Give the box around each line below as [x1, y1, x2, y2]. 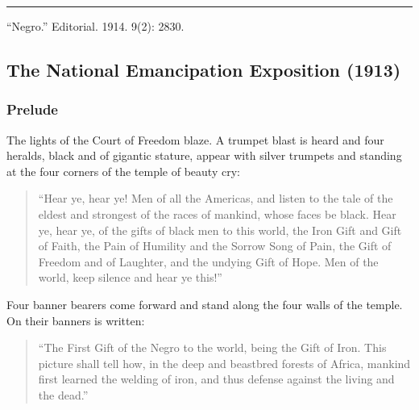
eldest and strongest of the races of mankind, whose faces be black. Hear [38, 205, 396, 222]
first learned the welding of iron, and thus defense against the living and [38, 370, 395, 387]
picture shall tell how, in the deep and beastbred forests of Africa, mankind [38, 354, 411, 371]
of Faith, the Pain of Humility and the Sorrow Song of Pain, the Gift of [38, 237, 392, 254]
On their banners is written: [6, 312, 145, 328]
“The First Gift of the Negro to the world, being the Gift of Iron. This [38, 339, 387, 356]
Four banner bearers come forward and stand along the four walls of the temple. [6, 295, 403, 312]
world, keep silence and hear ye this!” [38, 269, 222, 286]
